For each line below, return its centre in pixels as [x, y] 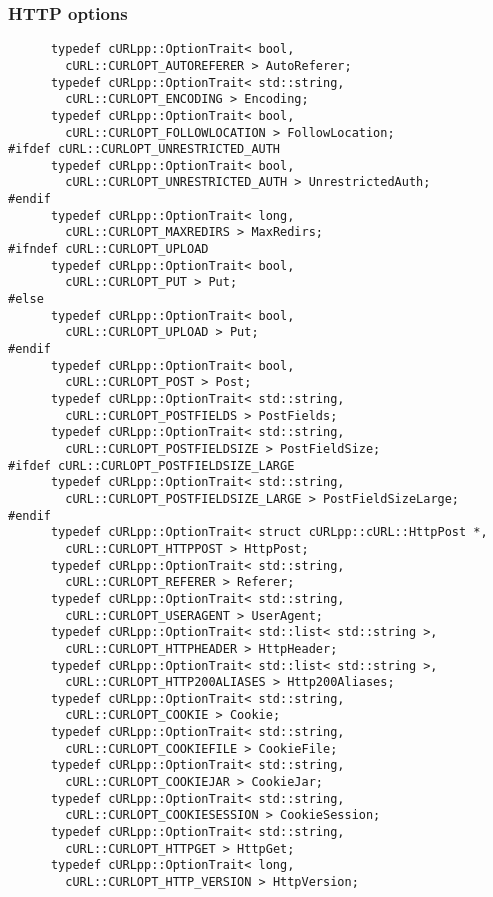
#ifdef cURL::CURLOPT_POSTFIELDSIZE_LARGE [151, 465]
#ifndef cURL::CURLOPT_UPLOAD [108, 249]
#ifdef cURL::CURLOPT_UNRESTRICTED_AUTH [144, 149]
